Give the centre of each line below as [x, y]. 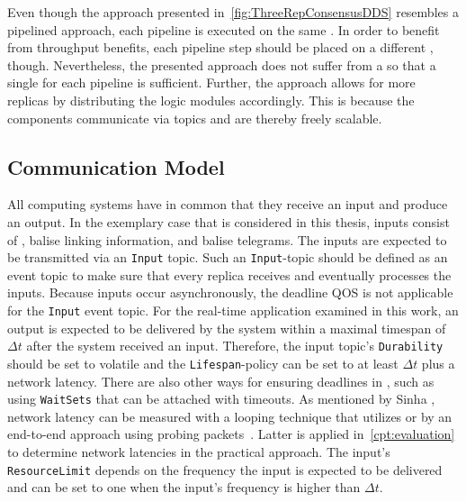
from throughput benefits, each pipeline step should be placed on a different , [220, 47]
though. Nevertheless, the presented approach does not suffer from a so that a [222, 64]
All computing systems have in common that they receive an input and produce [228, 204]
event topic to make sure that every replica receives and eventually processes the [229, 274]
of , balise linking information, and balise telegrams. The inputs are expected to [227, 239]
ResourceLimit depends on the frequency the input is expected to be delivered [225, 469]
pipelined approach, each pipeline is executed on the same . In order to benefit [224, 29]
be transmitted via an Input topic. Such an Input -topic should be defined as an [228, 257]
